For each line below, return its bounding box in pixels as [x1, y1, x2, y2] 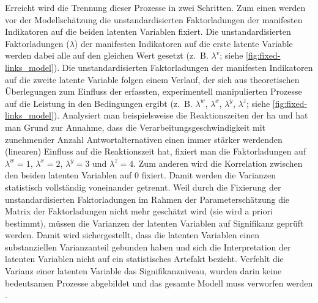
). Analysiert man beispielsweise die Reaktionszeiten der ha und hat [53, 109, 308, 122]
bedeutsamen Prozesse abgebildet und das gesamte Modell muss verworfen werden [5, 276, 313, 289]
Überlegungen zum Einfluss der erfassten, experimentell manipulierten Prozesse [5, 85, 302, 98]
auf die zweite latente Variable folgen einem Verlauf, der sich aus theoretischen [5, 73, 300, 86]
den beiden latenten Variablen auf [5, 169, 132, 181]
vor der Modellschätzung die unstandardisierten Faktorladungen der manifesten [5, 13, 303, 26]
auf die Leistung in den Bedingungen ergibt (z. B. [5, 97, 193, 109]
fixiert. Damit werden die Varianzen [141, 169, 276, 181]
